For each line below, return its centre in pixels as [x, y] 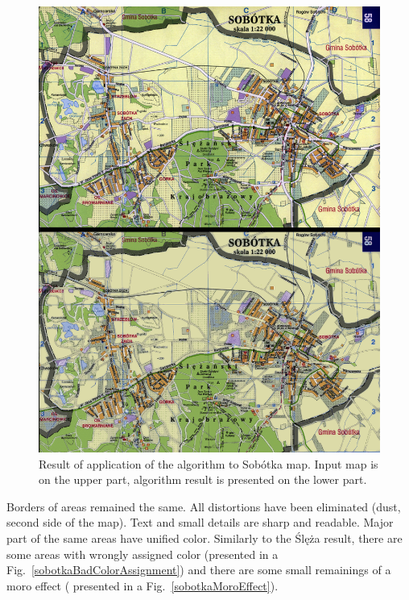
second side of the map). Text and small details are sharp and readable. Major [200, 522]
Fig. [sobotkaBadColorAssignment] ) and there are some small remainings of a [199, 570]
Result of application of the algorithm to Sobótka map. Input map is [209, 463]
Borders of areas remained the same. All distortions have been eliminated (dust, [204, 506]
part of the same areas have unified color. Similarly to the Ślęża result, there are [204, 538]
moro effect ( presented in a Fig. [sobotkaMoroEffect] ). [143, 585]
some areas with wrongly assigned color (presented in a [143, 554]
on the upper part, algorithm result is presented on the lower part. [203, 479]
